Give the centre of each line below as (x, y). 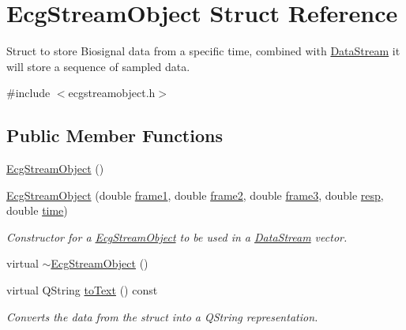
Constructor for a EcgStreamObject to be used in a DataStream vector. (177, 236)
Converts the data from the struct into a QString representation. (162, 316)
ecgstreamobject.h (112, 93)
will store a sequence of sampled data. (98, 66)
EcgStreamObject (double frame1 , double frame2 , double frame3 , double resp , (195, 195)
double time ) (37, 210)
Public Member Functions (115, 135)
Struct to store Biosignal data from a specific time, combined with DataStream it (203, 51)
